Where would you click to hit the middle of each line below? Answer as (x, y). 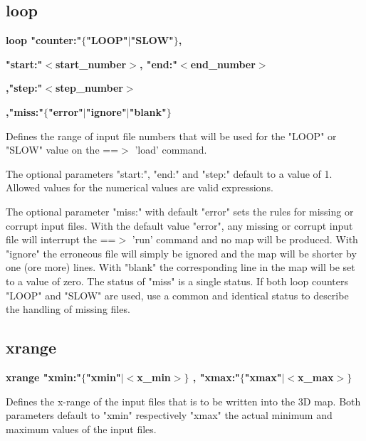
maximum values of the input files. (81, 429)
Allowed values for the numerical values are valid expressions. (140, 187)
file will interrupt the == (61, 239)
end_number (223, 64)
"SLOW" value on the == (62, 150)
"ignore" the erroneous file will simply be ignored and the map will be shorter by (181, 253)
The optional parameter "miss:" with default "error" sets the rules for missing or (180, 211)
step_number (89, 88)
